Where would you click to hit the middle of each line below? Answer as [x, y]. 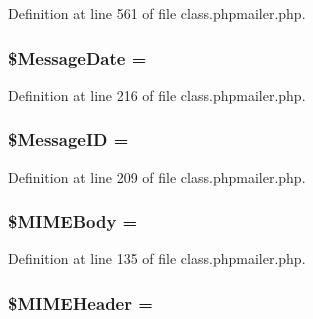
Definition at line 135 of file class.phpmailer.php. [157, 258]
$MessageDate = [77, 57]
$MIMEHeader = [80, 302]
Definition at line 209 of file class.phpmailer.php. [157, 176]
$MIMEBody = [73, 221]
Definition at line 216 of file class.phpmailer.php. [157, 94]
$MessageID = [68, 139]
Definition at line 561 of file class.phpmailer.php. [157, 13]
